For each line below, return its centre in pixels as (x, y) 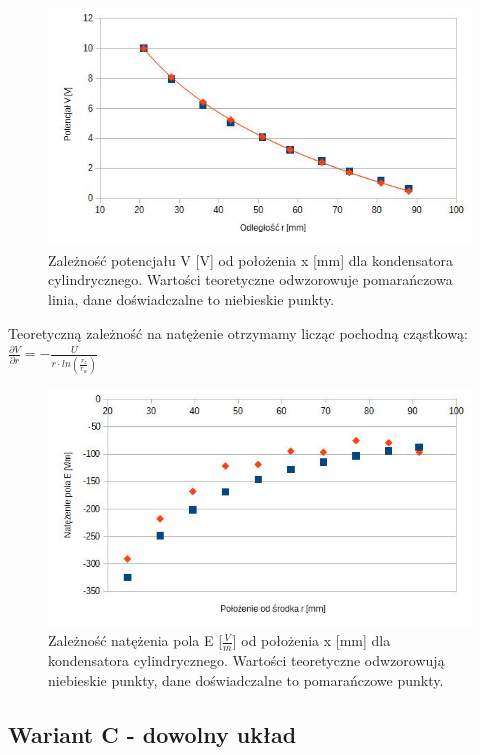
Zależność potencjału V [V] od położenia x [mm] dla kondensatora (251, 259)
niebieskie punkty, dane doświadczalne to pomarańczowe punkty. (246, 679)
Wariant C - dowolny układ (152, 733)
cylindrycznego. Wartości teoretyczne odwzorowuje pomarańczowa (250, 279)
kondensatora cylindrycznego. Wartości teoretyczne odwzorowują (246, 660)
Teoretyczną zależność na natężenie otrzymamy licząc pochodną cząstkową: (238, 332)
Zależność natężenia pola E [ (135, 640)
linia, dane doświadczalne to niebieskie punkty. (191, 299)
